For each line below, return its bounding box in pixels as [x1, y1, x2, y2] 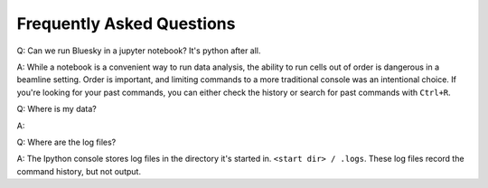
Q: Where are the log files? [16, 136, 117, 147]
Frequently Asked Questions [16, 14, 236, 33]
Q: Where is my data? [16, 104, 97, 115]
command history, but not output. [16, 165, 142, 176]
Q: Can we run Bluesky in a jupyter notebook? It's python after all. [16, 45, 261, 56]
